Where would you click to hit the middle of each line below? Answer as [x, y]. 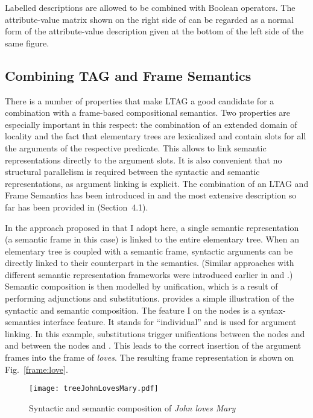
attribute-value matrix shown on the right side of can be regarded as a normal [149, 19]
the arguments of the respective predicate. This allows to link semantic [136, 147]
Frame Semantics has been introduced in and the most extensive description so [151, 195]
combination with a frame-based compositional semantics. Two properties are [148, 112]
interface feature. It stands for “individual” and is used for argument [170, 322]
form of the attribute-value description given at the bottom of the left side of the [154, 31]
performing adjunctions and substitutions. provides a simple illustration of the [150, 298]
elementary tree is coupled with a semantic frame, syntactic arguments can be [149, 251]
